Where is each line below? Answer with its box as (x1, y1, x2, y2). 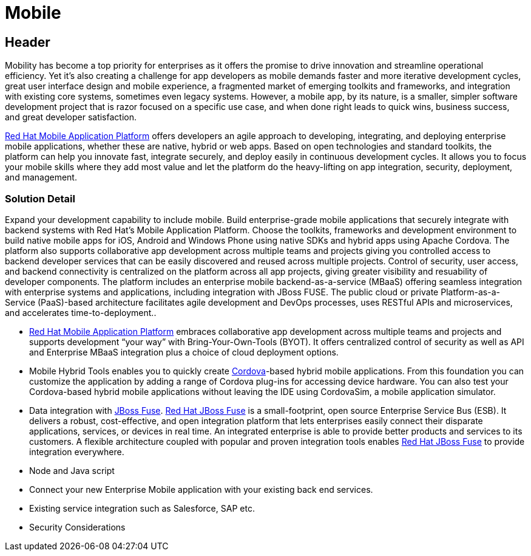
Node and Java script (29, 465, 115, 476)
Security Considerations (29, 521, 126, 532)
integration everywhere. (29, 446, 124, 457)
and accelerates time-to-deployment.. (5, 307, 157, 318)
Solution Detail (5, 192, 75, 205)
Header (5, 34, 50, 50)
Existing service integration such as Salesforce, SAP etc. (29, 503, 255, 513)
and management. (5, 172, 77, 183)
